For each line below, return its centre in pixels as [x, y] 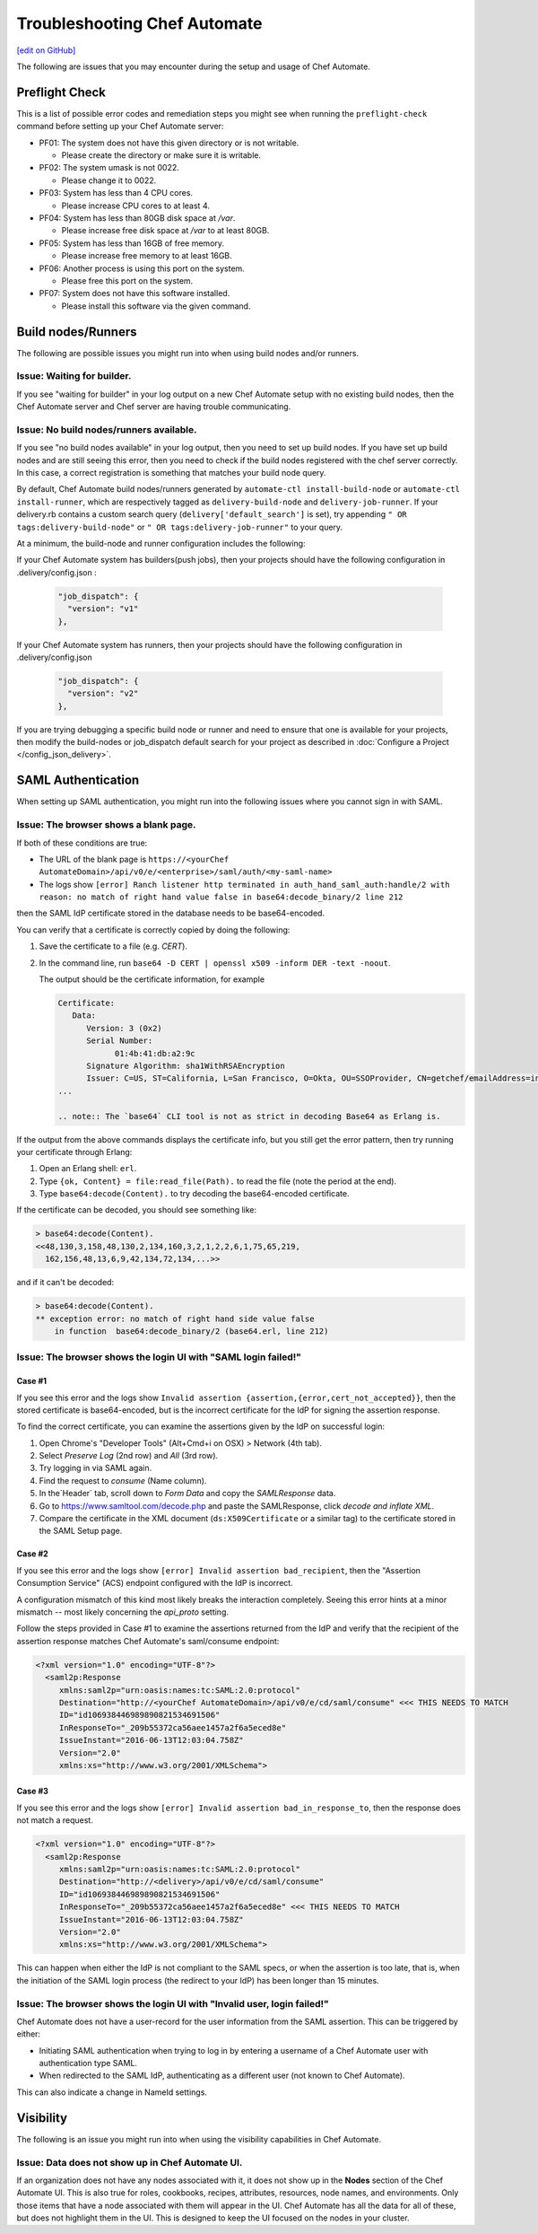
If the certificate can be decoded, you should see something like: [137, 1210]
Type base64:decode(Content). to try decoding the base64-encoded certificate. [194, 1194]
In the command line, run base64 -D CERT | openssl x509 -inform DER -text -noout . [215, 963]
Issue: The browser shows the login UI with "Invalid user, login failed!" [173, 2003]
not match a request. [55, 1820]
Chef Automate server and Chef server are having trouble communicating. [154, 407]
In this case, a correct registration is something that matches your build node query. [171, 473]
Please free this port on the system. [127, 280]
